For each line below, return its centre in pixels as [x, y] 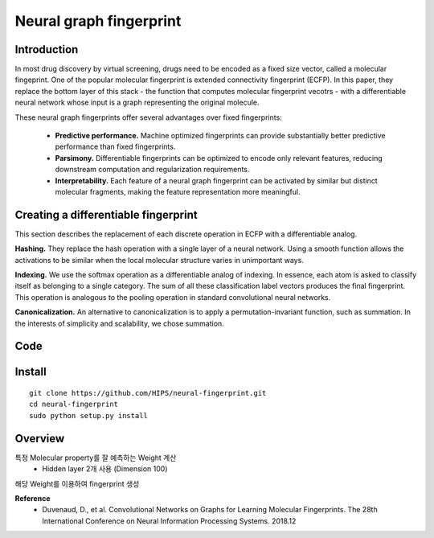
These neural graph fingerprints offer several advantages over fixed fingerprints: [149, 117]
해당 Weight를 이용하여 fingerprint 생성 [77, 483]
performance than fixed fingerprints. [115, 147]
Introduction [47, 49]
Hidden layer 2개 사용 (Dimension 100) [105, 469]
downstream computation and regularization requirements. [152, 170]
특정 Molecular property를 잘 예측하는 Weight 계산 [96, 458]
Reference [33, 498]
